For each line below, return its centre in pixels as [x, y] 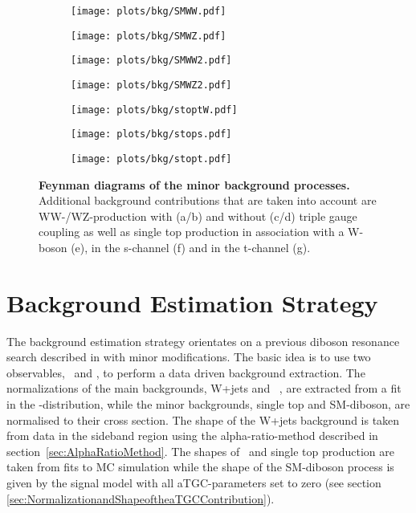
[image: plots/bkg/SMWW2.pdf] [151, 61]
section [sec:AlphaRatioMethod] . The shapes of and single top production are [200, 451]
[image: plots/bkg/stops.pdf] [151, 134]
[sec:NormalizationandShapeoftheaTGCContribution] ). [141, 498]
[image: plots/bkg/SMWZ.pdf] [149, 36]
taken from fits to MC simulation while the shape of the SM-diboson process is [200, 467]
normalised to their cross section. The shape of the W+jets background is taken [203, 419]
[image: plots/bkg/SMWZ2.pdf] [151, 85]
